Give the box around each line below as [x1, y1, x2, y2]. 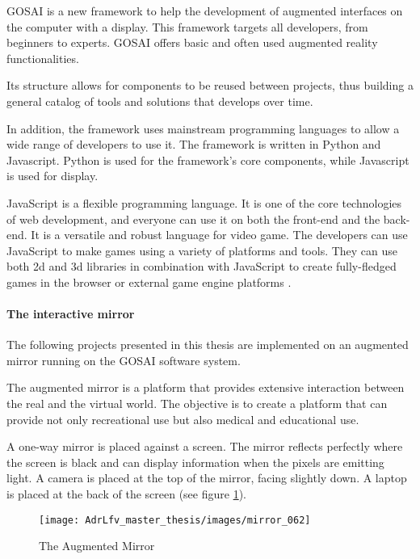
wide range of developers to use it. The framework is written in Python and [6, 136, 381, 153]
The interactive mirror [6, 305, 135, 322]
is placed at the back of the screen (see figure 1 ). [6, 485, 246, 502]
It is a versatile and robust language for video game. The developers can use [31, 226, 408, 243]
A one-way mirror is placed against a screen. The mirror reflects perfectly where [6, 438, 403, 455]
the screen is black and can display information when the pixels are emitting [6, 453, 384, 470]
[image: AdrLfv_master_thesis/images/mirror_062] [39, 514, 311, 526]
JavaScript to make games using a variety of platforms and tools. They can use [6, 242, 398, 258]
